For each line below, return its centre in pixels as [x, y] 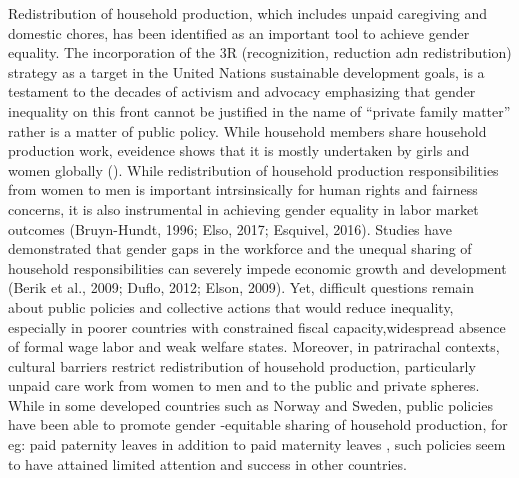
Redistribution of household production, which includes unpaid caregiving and [247, 13]
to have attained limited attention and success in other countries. [207, 463]
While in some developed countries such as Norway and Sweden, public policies [250, 404]
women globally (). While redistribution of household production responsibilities [253, 169]
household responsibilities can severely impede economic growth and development [257, 267]
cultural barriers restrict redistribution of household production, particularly [242, 365]
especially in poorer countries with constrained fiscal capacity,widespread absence [257, 326]
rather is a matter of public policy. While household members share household [247, 130]
